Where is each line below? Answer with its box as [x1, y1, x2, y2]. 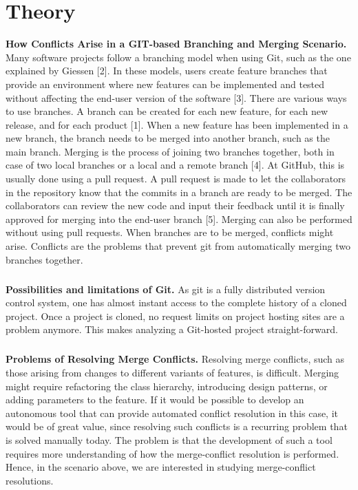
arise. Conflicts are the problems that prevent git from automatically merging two [6, 239, 350, 253]
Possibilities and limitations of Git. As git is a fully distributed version [6, 281, 326, 296]
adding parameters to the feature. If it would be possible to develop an [6, 392, 304, 407]
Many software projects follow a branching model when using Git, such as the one [6, 50, 351, 64]
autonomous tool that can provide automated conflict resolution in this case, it [6, 405, 339, 420]
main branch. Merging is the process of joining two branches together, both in [6, 144, 335, 158]
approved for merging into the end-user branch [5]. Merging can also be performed [6, 211, 352, 226]
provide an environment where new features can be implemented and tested [6, 76, 325, 91]
